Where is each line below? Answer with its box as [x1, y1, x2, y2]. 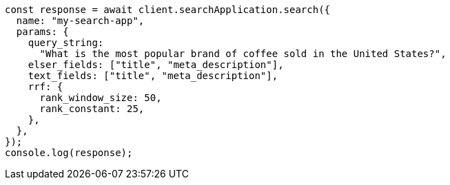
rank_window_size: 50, [39, 92, 162, 103]
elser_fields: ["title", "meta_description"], [28, 59, 284, 70]
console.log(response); [5, 147, 133, 158]
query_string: [28, 37, 104, 48]
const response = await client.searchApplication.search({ [5, 4, 331, 15]
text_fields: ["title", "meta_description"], [28, 70, 278, 81]
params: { [16, 26, 69, 37]
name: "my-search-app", [16, 15, 145, 26]
